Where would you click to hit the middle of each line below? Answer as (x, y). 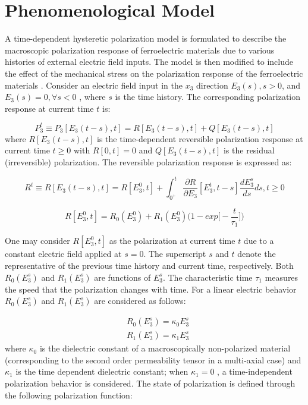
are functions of (122, 277)
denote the (257, 254)
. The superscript (175, 254)
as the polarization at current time (172, 241)
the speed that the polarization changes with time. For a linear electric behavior (151, 289)
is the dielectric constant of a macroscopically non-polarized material (165, 348)
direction (212, 85)
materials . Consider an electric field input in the (94, 85)
